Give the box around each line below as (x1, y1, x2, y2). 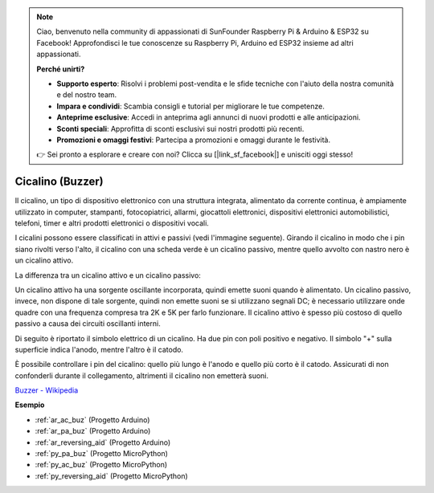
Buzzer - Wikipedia (14, 385, 79, 395)
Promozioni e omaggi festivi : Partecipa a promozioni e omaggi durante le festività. (56, 135, 331, 145)
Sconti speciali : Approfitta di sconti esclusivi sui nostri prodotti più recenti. (56, 124, 305, 133)
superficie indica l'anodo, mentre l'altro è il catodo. (14, 344, 184, 354)
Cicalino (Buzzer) (14, 175, 104, 189)
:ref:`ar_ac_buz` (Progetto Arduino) (35, 414, 150, 425)
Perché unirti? (36, 64, 85, 74)
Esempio (14, 400, 45, 409)
